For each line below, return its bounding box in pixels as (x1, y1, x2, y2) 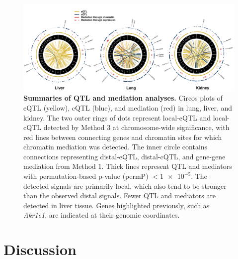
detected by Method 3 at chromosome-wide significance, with (43, 122, 230, 132)
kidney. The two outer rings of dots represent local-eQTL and (23, 112, 211, 123)
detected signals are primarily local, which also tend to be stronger (23, 180, 227, 191)
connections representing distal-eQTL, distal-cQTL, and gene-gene (23, 151, 226, 161)
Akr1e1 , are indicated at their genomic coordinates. (23, 210, 180, 220)
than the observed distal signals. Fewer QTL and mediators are (23, 190, 216, 201)
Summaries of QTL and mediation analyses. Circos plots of (23, 93, 223, 103)
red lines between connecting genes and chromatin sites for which (23, 131, 222, 142)
